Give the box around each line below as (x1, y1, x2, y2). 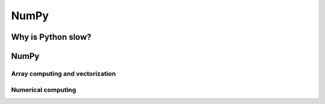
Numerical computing (11, 85, 76, 94)
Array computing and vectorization (11, 69, 116, 78)
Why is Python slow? (11, 32, 91, 42)
